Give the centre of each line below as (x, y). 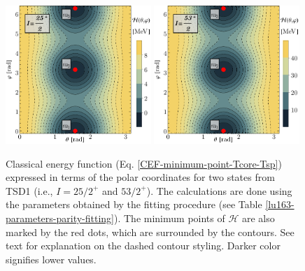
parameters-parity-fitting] (60, 218)
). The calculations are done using (219, 190)
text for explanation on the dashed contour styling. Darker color (143, 246)
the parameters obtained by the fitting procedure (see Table (134, 204)
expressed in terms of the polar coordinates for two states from (140, 177)
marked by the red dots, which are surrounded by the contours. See (150, 232)
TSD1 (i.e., (29, 190)
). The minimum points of (170, 218)
